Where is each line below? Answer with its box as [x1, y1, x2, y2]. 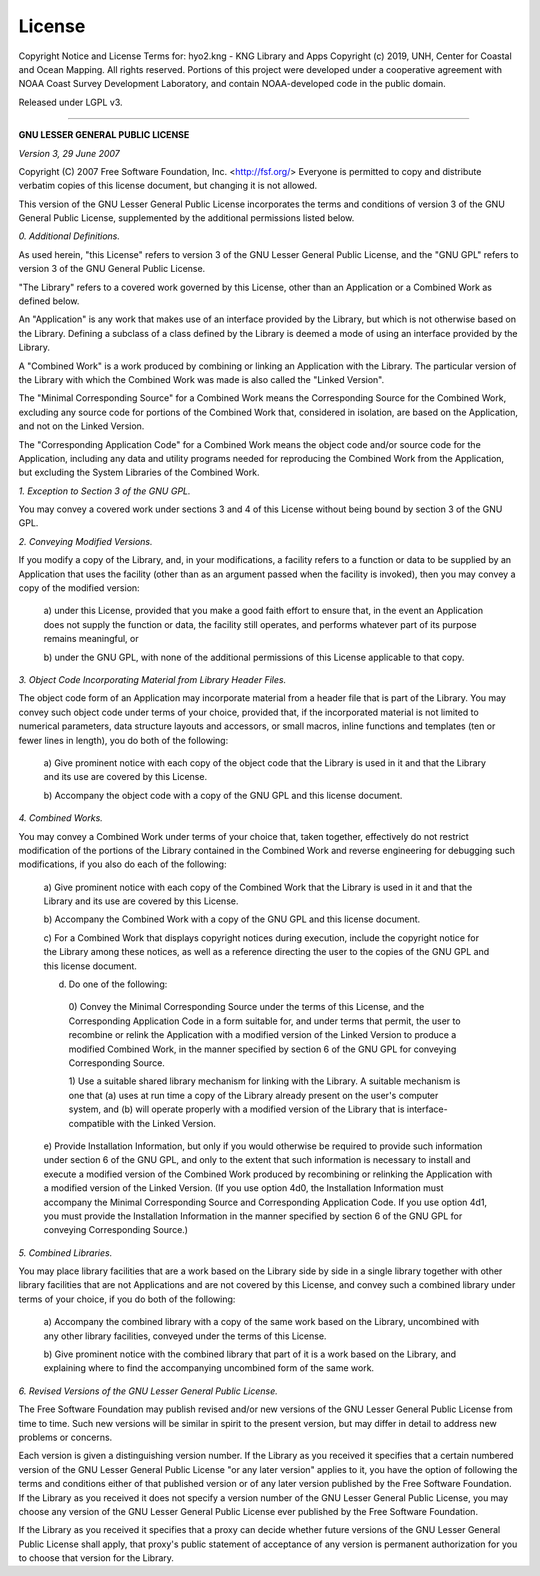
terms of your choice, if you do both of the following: [18, 1293, 236, 1305]
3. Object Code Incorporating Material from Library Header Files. [18, 674, 287, 685]
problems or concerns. [18, 1431, 113, 1443]
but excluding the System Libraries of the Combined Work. [18, 466, 260, 479]
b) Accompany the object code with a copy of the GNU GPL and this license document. [43, 789, 403, 801]
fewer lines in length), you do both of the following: [18, 734, 229, 746]
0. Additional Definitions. [18, 230, 120, 242]
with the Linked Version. [116, 1117, 217, 1129]
